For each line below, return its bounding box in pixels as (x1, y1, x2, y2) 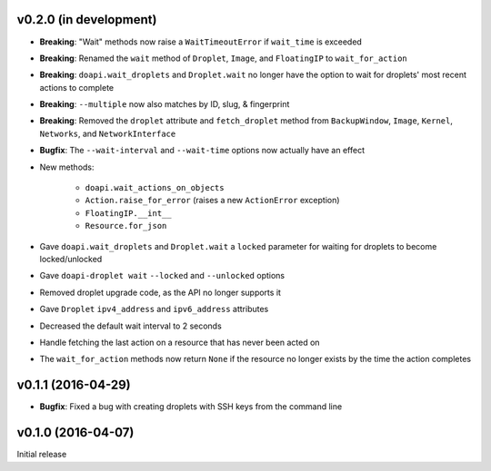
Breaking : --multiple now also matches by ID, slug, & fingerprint (39, 99, 290, 110)
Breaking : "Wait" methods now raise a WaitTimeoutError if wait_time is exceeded (39, 36, 363, 47)
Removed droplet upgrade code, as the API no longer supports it (39, 287, 282, 298)
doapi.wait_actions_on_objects (85, 182, 225, 193)
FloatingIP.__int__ (85, 208, 172, 218)
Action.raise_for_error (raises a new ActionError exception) (85, 195, 340, 206)
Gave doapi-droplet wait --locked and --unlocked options (39, 270, 286, 281)
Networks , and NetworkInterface (39, 128, 176, 139)
